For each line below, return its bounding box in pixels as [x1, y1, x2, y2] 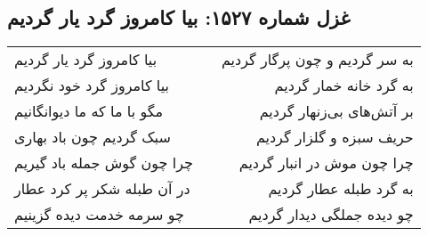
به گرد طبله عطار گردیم [268, 178, 414, 199]
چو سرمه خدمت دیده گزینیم [14, 204, 184, 225]
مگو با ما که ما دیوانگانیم [14, 101, 164, 122]
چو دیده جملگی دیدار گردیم [248, 204, 414, 225]
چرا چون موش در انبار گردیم [238, 152, 414, 174]
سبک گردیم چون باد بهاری [14, 126, 171, 148]
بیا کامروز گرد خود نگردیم [14, 75, 170, 96]
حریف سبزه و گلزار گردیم [255, 126, 414, 148]
